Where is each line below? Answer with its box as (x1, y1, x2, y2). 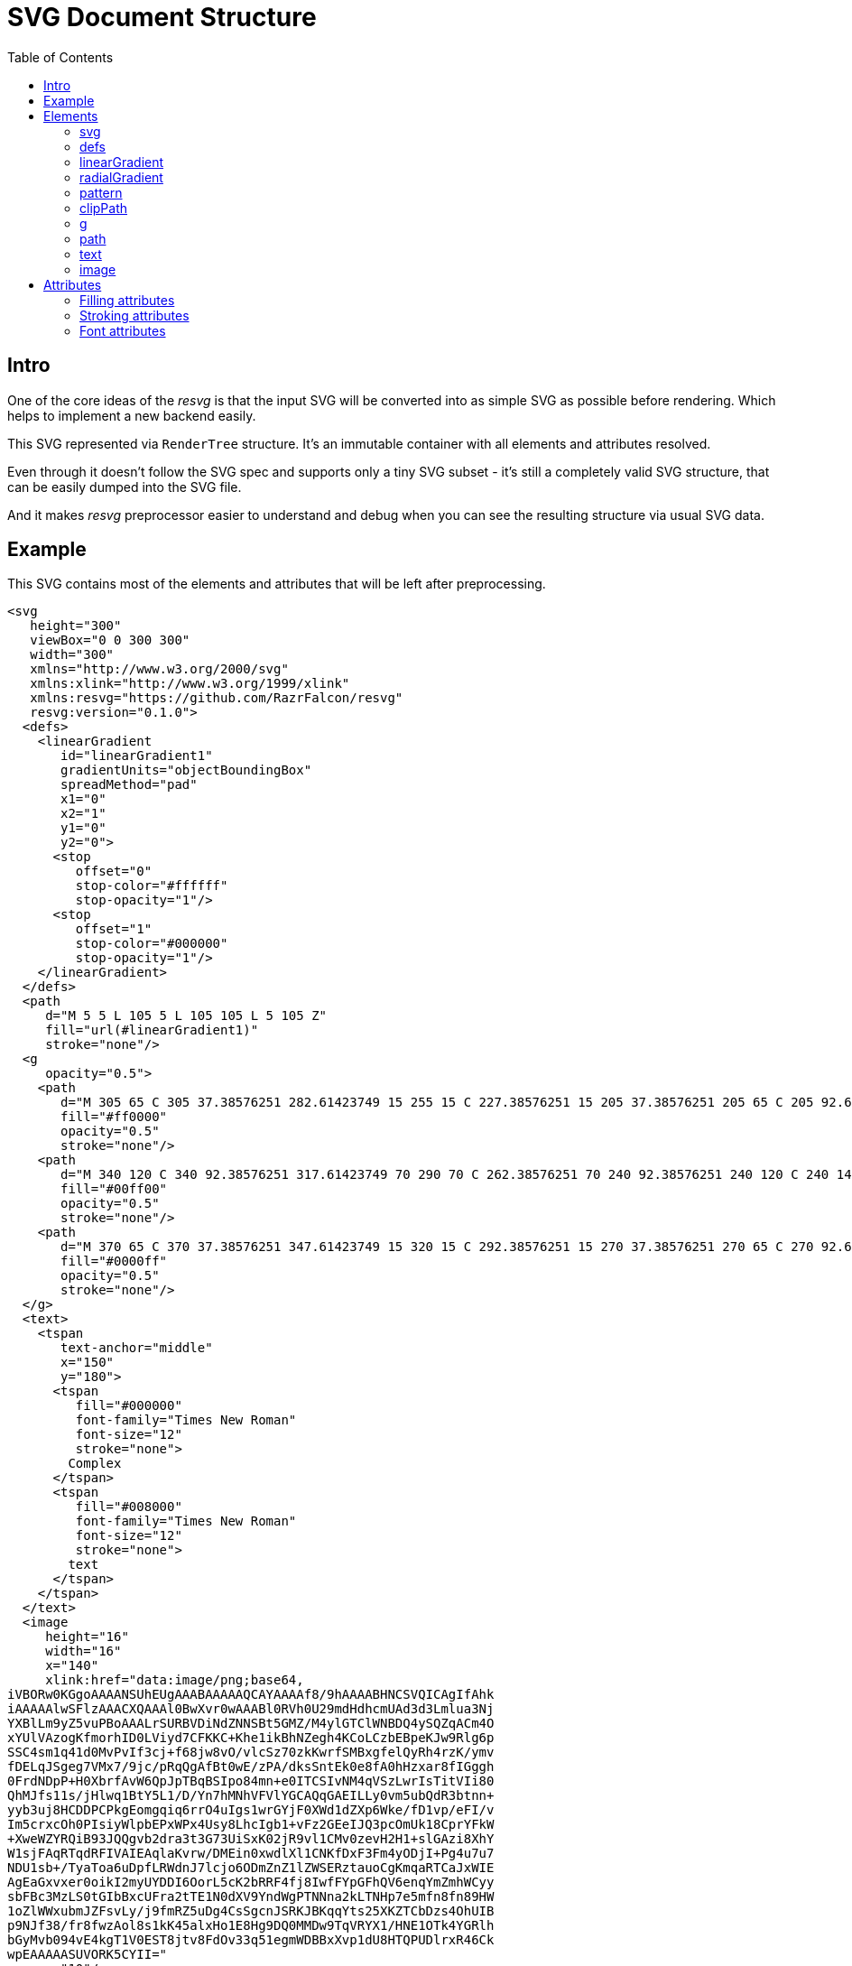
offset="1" (75, 922, 153, 937)
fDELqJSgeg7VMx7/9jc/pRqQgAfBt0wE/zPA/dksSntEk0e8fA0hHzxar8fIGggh (7, 1759, 495, 1775)
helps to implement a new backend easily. (7, 407, 256, 423)
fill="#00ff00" (60, 1182, 168, 1197)
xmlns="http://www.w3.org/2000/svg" (30, 662, 289, 677)
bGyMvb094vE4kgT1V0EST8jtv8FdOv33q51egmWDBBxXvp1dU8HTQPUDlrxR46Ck (7, 1933, 495, 1948)
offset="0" (75, 864, 153, 879)
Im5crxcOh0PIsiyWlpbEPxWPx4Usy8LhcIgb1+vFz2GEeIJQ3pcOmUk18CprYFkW (7, 1817, 495, 1832)
